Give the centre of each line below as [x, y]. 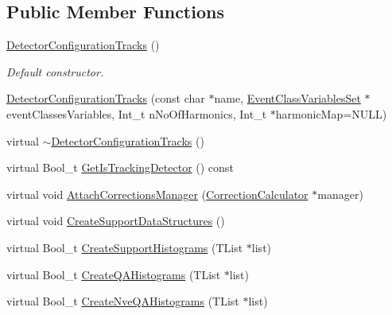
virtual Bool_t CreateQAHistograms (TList [114, 274]
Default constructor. [55, 71]
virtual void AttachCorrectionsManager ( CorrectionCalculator [157, 194]
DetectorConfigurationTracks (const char [106, 98]
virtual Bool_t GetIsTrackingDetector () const [120, 167]
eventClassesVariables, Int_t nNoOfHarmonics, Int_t [137, 113]
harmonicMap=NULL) [331, 113]
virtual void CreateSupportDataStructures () [116, 221]
